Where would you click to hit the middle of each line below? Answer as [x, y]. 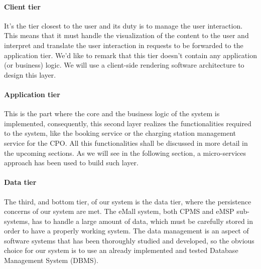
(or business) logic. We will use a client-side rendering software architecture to [124, 65]
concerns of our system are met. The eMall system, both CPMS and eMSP [119, 211]
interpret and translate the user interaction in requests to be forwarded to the [124, 45]
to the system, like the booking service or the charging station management [120, 133]
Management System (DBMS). [51, 260]
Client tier [22, 6]
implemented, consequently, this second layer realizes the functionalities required [128, 123]
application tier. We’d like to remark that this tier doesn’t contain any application [130, 55]
